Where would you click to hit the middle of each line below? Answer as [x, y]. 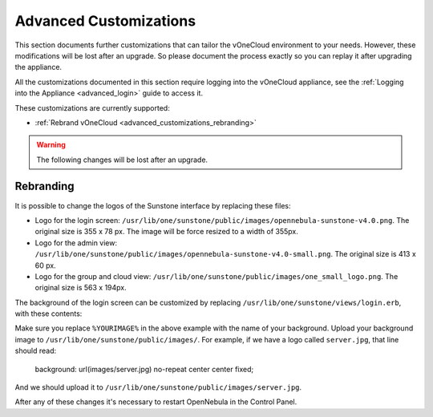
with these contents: [49, 314]
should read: [36, 351]
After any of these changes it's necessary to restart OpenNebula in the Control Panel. [156, 402]
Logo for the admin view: [76, 243]
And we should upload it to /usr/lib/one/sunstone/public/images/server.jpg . [158, 387]
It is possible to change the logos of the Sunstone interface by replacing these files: [153, 205]
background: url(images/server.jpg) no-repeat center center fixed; [144, 369]
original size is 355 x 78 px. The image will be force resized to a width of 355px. [166, 232]
